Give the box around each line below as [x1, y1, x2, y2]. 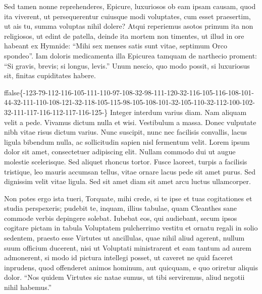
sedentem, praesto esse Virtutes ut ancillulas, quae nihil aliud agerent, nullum [4, 232, 245, 243]
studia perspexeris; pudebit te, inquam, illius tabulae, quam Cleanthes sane [4, 203, 237, 213]
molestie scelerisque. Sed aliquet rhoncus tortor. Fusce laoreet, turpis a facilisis [4, 156, 247, 166]
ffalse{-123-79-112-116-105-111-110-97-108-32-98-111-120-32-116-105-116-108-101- [4, 87, 254, 97]
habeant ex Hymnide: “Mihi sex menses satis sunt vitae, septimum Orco [4, 40, 227, 51]
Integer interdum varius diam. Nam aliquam [110, 106, 247, 117]
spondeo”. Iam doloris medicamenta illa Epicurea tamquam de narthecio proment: [4, 50, 257, 61]
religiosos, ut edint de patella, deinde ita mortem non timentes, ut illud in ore [4, 30, 244, 41]
